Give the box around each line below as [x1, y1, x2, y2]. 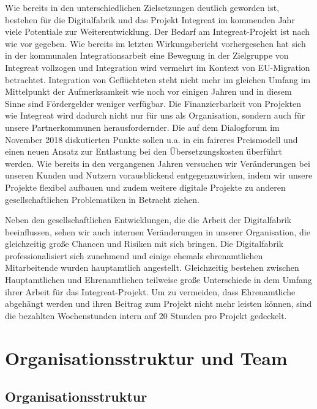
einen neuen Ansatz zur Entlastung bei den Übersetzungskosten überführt [5, 145, 283, 158]
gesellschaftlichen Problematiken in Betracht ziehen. [5, 193, 200, 205]
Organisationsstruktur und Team [5, 345, 288, 370]
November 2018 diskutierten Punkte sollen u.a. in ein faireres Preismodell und [5, 133, 298, 146]
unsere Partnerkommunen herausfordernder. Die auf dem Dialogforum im [5, 120, 280, 133]
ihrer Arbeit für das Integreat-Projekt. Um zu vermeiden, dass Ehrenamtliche [5, 285, 296, 298]
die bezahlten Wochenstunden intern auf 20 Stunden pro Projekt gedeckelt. [5, 309, 287, 322]
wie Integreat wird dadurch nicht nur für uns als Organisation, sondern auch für [5, 109, 305, 122]
